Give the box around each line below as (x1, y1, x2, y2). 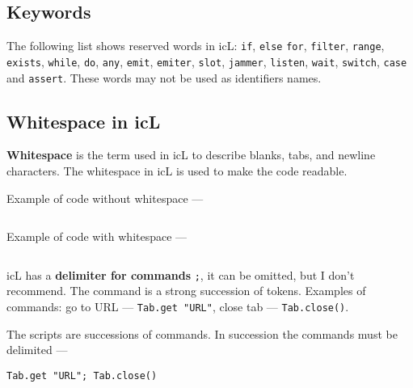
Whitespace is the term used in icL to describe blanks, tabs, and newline (6, 146, 376, 163)
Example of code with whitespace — (6, 228, 188, 245)
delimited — (6, 341, 68, 358)
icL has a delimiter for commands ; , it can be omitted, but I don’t (6, 266, 355, 283)
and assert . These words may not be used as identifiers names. (6, 69, 322, 86)
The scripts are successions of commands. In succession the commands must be (6, 325, 398, 342)
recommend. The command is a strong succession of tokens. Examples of (6, 282, 366, 299)
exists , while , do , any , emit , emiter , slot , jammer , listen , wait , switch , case (6, 53, 407, 70)
